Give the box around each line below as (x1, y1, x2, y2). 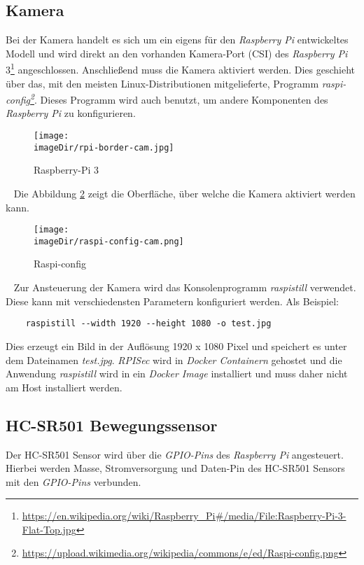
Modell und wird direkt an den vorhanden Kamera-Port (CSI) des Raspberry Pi (6, 46, 348, 60)
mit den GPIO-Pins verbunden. (6, 474, 141, 489)
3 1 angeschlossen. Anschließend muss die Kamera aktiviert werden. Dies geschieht (6, 60, 356, 77)
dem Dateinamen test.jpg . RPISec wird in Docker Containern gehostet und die (6, 352, 342, 367)
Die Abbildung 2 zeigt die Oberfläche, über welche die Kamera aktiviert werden (13, 186, 356, 200)
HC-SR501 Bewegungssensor (6, 414, 218, 435)
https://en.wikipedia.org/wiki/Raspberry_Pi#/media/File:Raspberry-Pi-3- (22, 508, 346, 523)
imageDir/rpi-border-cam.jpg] (34, 142, 174, 153)
